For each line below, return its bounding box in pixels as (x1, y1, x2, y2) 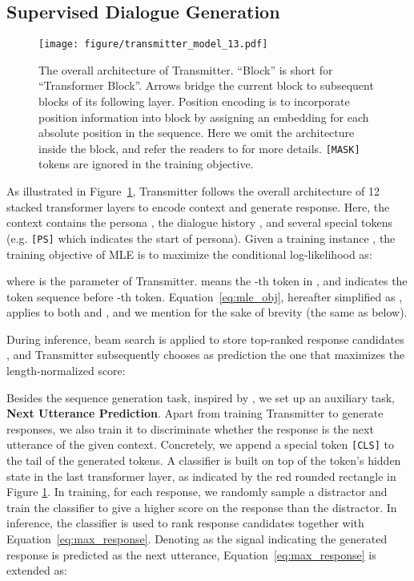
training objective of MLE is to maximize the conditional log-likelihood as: (6, 245, 372, 262)
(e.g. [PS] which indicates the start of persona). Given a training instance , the (6, 229, 396, 246)
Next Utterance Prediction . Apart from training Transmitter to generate (6, 405, 384, 422)
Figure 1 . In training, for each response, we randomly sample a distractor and (6, 483, 388, 500)
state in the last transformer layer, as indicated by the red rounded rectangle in (6, 467, 396, 484)
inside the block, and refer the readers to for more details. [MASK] (38, 139, 360, 156)
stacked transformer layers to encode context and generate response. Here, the (6, 198, 390, 215)
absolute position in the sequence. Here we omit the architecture (38, 124, 355, 141)
